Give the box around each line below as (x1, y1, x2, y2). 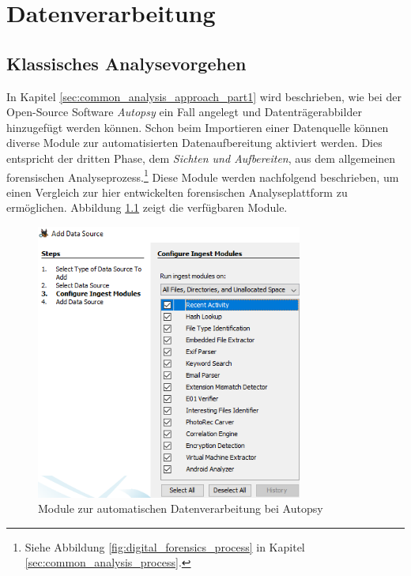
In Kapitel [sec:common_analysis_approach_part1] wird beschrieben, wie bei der (6, 88, 402, 104)
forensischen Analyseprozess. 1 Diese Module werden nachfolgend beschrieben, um (6, 166, 399, 185)
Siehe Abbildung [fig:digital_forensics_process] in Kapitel (25, 538, 305, 555)
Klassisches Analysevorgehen (6, 51, 247, 75)
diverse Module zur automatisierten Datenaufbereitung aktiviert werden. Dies (6, 134, 383, 151)
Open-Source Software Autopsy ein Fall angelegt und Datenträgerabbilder (6, 104, 362, 120)
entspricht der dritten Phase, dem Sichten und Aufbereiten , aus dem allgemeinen (6, 149, 396, 166)
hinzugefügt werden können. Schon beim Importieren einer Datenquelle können (6, 119, 389, 135)
